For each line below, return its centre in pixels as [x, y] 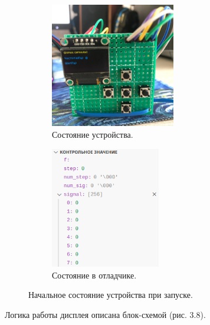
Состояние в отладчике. [94, 275]
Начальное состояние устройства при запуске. [111, 295]
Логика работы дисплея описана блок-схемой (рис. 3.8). [105, 314]
